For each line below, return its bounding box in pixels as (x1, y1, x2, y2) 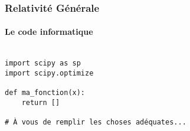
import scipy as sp (5, 59, 81, 68)
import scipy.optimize (5, 68, 94, 77)
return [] (21, 98, 60, 107)
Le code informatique (5, 25, 93, 38)
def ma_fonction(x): (5, 89, 86, 97)
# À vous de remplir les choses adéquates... (5, 118, 186, 127)
